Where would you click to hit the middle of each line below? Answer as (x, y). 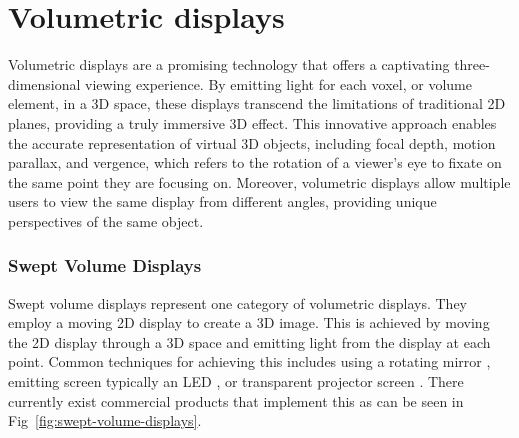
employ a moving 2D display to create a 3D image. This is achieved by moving (249, 322)
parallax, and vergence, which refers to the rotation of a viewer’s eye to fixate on (255, 162)
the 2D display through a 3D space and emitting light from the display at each (249, 341)
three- (472, 64)
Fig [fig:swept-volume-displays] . (105, 420)
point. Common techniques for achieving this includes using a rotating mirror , (249, 361)
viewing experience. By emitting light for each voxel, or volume (278, 83)
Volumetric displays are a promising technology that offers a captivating (229, 64)
